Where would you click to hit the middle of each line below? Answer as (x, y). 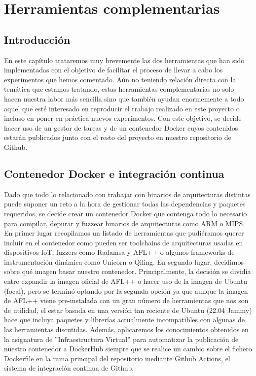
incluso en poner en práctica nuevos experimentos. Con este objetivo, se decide (123, 118)
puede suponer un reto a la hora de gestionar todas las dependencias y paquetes (125, 204)
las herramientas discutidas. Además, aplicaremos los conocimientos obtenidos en (126, 329)
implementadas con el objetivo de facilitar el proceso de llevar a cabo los (113, 70)
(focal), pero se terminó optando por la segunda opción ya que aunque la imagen (126, 291)
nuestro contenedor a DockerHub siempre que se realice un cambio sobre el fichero (128, 349)
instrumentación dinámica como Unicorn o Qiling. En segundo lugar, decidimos (124, 261)
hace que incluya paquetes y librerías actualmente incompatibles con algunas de (125, 320)
